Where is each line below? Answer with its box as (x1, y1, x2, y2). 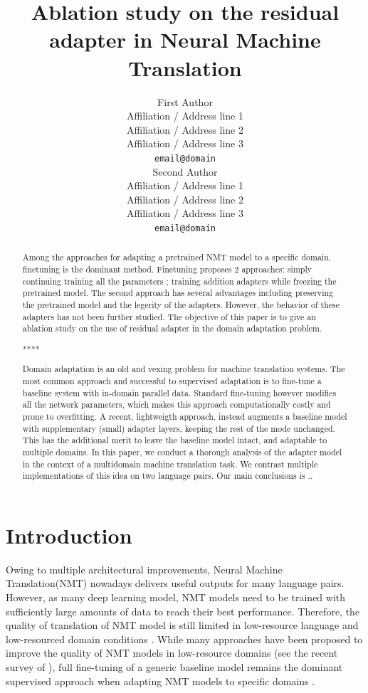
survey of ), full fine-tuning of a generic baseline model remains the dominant (6, 660, 343, 675)
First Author (157, 94, 213, 109)
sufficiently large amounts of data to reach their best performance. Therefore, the (6, 603, 360, 618)
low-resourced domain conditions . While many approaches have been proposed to (6, 631, 363, 646)
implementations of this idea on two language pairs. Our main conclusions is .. (22, 470, 313, 482)
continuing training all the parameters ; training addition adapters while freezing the (22, 275, 337, 287)
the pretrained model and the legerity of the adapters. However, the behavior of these (22, 298, 340, 310)
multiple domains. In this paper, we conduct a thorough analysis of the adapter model (22, 445, 342, 457)
